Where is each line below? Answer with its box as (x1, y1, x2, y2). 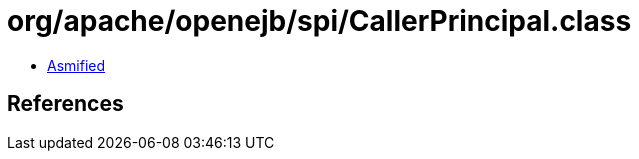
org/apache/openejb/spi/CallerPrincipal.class (7, 4, 632, 38)
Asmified (47, 56, 106, 74)
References (7, 91, 124, 117)
